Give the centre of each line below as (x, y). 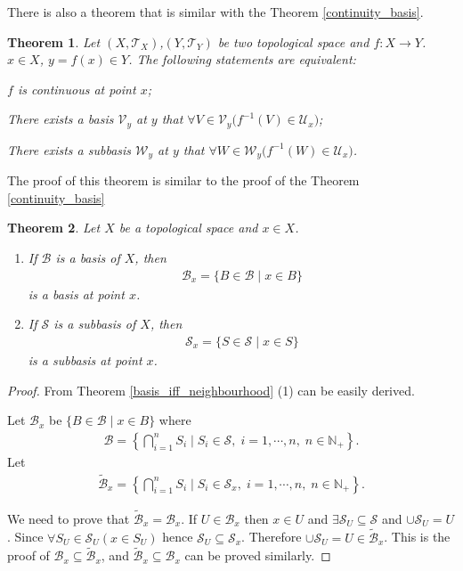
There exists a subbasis (69, 149)
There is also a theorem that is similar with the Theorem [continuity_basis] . (215, 12)
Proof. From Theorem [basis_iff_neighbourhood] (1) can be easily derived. (211, 390)
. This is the (417, 537)
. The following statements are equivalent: (242, 59)
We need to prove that (69, 518)
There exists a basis (61, 119)
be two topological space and (293, 41)
